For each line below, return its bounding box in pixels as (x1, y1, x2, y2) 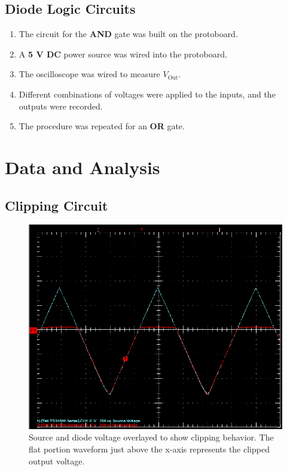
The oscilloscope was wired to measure (19, 68, 160, 80)
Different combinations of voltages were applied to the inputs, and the (19, 87, 276, 100)
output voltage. (29, 454, 85, 467)
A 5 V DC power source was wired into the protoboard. (19, 47, 227, 60)
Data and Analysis (5, 154, 160, 179)
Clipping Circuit (5, 196, 108, 214)
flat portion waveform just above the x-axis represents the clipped (29, 443, 270, 455)
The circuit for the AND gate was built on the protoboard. (19, 28, 238, 40)
